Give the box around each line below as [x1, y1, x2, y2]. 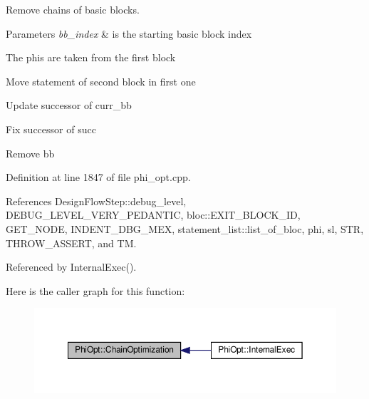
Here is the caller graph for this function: [6, 283, 185, 298]
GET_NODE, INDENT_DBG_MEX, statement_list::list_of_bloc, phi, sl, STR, [6, 221, 364, 236]
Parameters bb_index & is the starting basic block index [6, 26, 252, 41]
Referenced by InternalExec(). [6, 259, 137, 274]
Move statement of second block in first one [6, 73, 196, 88]
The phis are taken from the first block [6, 50, 176, 65]
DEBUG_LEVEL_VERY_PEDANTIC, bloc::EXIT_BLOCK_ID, [6, 207, 301, 222]
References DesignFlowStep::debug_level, [6, 193, 187, 208]
